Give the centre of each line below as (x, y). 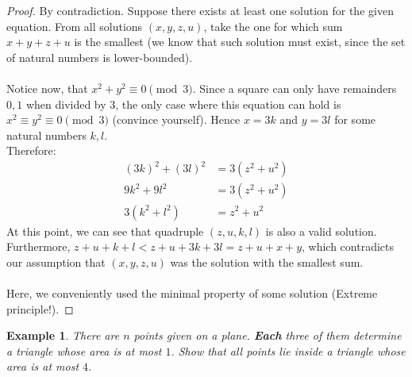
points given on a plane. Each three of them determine (268, 335)
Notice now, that (47, 88)
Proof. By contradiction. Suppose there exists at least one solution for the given (200, 10)
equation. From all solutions (75, 26)
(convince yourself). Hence (176, 119)
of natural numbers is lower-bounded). (100, 57)
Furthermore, (39, 246)
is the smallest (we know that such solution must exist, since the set (240, 42)
